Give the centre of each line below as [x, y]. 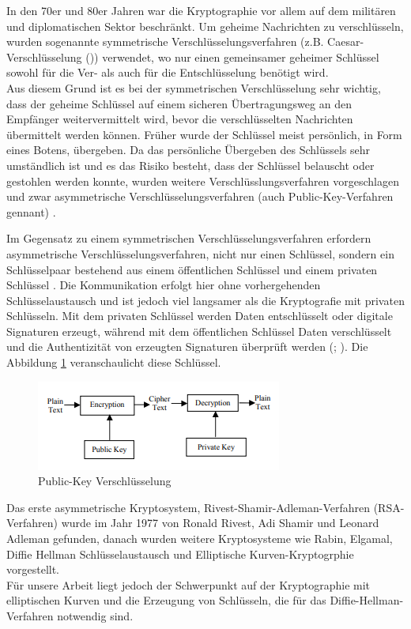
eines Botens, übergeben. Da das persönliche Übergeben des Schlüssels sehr [189, 150]
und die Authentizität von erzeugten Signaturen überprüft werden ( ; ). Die [187, 347]
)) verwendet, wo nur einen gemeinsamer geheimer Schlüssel [234, 56]
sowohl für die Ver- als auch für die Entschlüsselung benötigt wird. [168, 72]
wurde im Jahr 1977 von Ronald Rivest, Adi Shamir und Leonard [220, 523]
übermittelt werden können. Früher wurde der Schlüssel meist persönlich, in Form [204, 134]
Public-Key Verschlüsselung [105, 481]
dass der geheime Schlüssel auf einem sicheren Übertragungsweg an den [179, 103]
